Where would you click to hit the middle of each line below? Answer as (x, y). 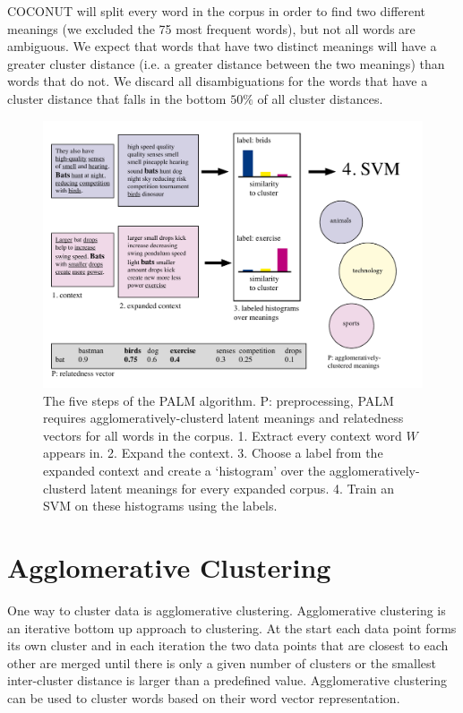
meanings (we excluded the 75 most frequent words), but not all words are (211, 28)
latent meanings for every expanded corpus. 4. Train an (243, 488)
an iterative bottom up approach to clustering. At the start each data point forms (232, 627)
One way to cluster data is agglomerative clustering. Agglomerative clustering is (227, 610)
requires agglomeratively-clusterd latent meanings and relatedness (223, 418)
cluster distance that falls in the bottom (117, 98)
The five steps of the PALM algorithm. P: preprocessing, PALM (219, 400)
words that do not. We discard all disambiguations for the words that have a (218, 81)
